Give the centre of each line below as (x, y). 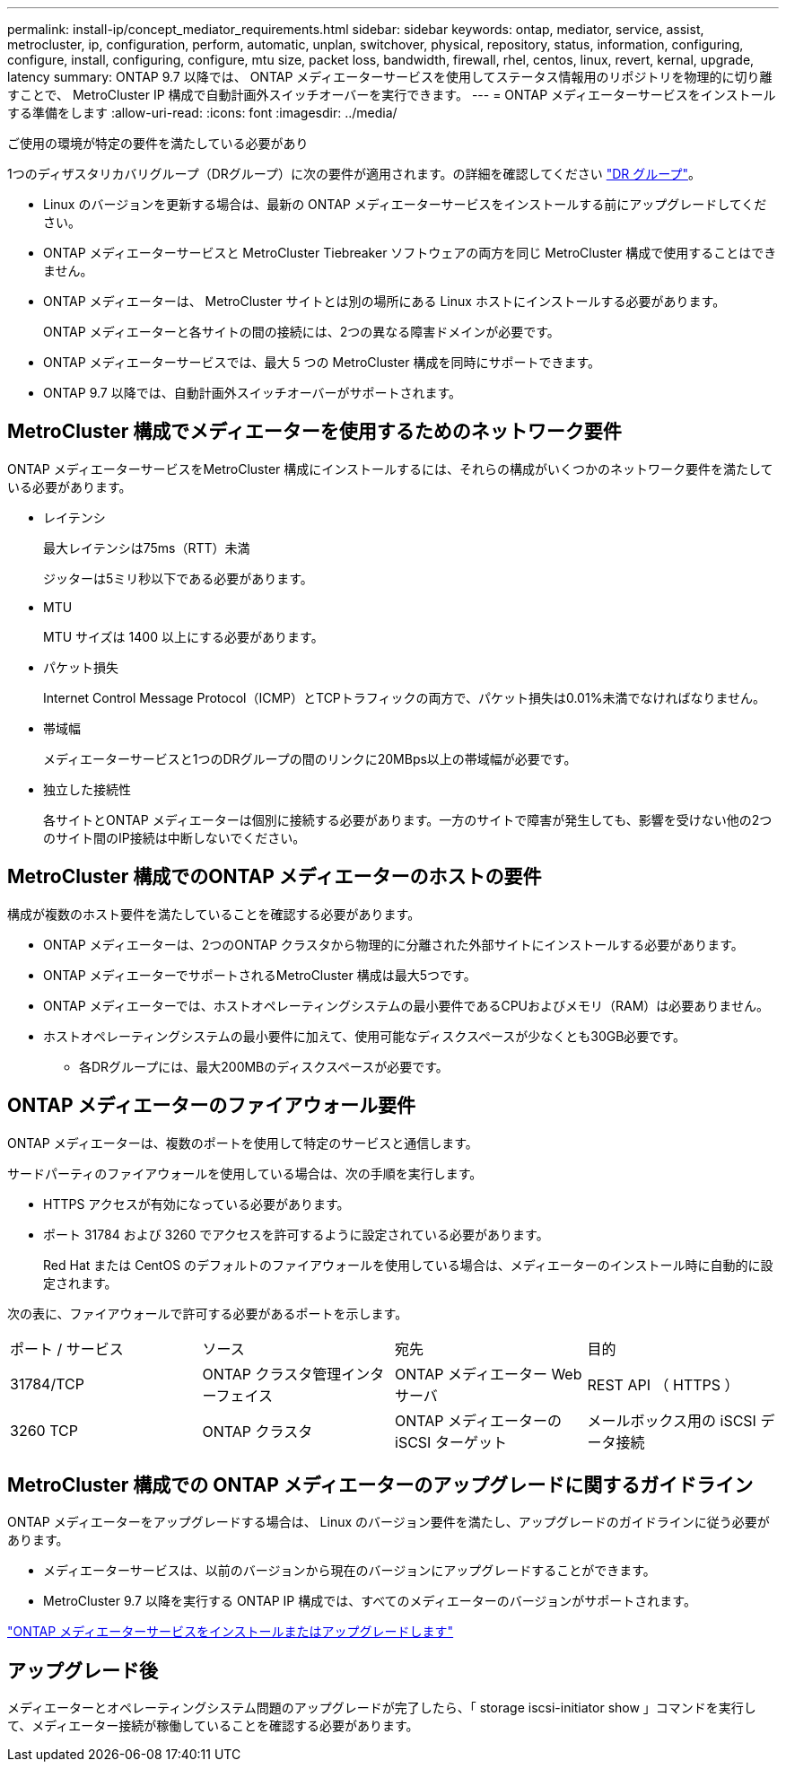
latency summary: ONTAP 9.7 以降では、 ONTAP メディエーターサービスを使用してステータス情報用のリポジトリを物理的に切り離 (390, 77)
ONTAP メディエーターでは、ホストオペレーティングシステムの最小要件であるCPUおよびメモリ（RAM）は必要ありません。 (406, 1005)
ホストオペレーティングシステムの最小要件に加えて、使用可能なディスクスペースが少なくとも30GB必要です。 (364, 1036)
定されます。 (80, 1283)
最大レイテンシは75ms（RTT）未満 (147, 547)
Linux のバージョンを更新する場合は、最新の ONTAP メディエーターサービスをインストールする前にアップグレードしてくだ (405, 204)
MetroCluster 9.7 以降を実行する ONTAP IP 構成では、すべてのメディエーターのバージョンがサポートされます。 (370, 1601)
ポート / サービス (67, 1349)
